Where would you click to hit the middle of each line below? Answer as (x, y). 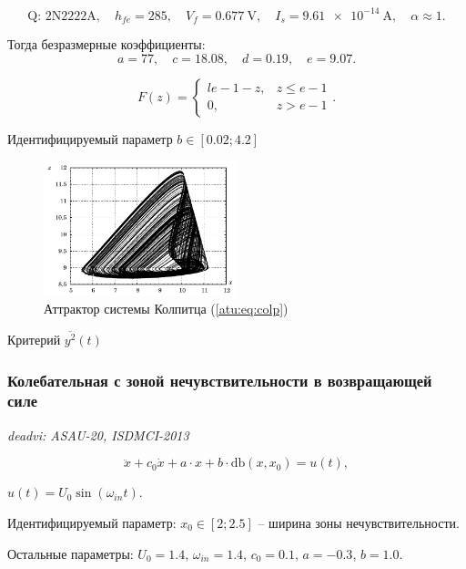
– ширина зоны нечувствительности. (359, 522)
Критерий (34, 340)
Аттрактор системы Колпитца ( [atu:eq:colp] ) (166, 309)
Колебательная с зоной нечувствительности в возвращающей (220, 380)
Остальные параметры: (71, 553)
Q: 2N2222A (62, 16)
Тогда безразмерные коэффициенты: (106, 43)
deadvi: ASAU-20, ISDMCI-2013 (98, 435)
